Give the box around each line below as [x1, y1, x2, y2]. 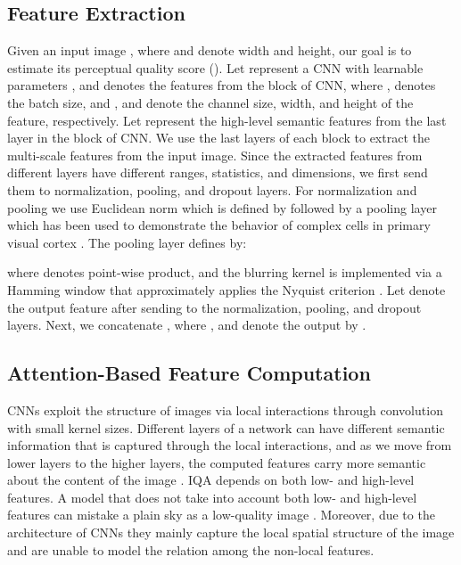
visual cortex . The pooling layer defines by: [7, 233, 247, 251]
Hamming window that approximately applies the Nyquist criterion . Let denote [7, 280, 446, 299]
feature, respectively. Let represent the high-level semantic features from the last [7, 111, 447, 129]
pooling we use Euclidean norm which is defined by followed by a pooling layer [7, 198, 437, 217]
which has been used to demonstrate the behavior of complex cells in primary [7, 216, 431, 234]
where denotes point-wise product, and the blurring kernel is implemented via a [7, 263, 442, 282]
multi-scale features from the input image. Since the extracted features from [7, 145, 423, 164]
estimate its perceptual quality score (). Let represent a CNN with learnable [7, 58, 424, 77]
